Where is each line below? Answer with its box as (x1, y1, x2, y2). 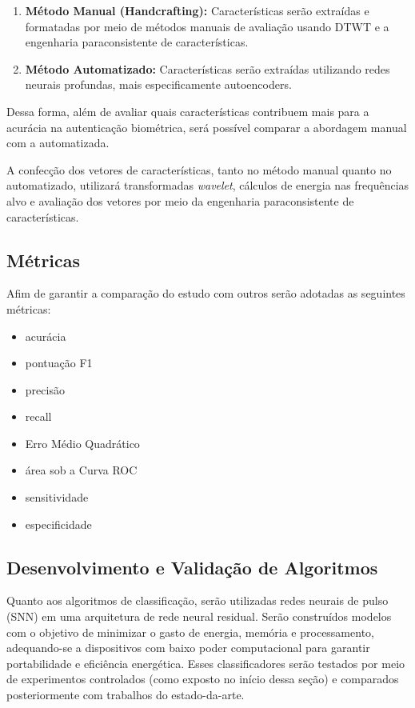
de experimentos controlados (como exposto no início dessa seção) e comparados (6, 670, 399, 687)
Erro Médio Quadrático (25, 434, 140, 451)
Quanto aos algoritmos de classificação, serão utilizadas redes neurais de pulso (6, 592, 389, 609)
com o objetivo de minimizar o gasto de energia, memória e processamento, (6, 623, 374, 640)
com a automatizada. (6, 134, 110, 151)
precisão (25, 381, 65, 398)
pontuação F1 (25, 354, 93, 371)
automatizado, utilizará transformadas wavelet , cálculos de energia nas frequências (6, 177, 409, 194)
